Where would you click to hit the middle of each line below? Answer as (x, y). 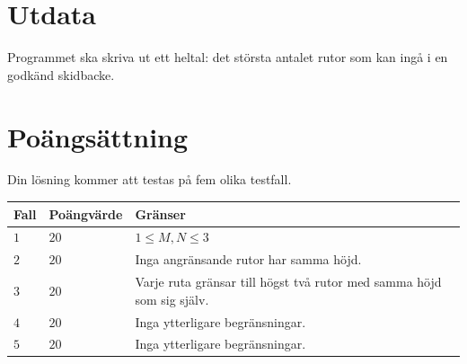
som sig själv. (172, 299)
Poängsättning (98, 136)
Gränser (160, 213)
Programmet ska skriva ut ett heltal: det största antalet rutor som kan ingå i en (228, 57)
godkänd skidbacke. (61, 74)
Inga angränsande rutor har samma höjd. (248, 259)
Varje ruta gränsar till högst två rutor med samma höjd (288, 282)
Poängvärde (86, 213)
